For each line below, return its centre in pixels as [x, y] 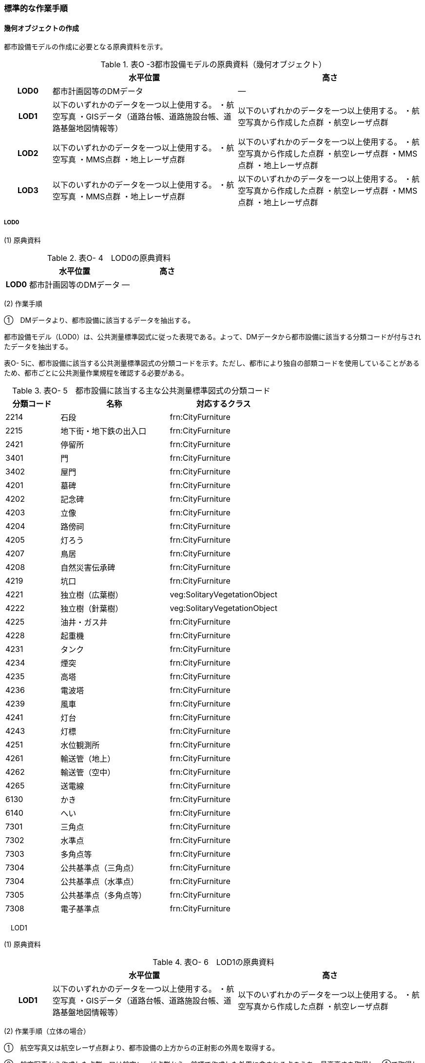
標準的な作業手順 [36, 8]
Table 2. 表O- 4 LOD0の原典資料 [109, 258]
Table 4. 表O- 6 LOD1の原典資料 [213, 962]
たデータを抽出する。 [38, 346]
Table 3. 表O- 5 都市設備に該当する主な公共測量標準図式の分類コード [141, 391]
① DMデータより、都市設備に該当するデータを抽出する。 [99, 320]
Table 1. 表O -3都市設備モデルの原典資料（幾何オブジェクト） [213, 65]
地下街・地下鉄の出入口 [104, 431]
